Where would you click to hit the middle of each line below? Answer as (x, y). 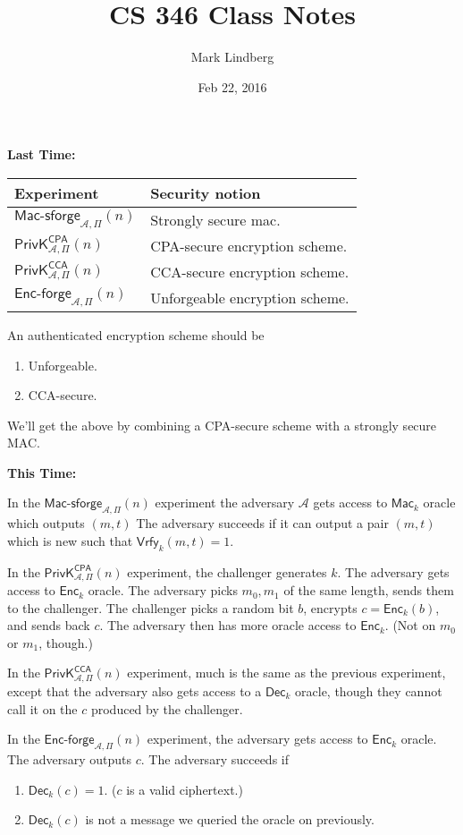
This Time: (42, 472)
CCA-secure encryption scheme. (250, 271)
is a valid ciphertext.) (185, 789)
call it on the (42, 708)
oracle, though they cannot (369, 690)
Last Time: (42, 154)
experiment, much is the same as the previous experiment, (286, 673)
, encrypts (330, 607)
